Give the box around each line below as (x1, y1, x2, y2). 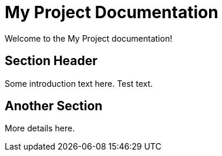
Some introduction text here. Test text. (5, 78, 153, 89)
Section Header (5, 53, 97, 69)
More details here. (5, 123, 75, 134)
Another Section (5, 99, 103, 114)
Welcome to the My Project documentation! (5, 33, 173, 43)
